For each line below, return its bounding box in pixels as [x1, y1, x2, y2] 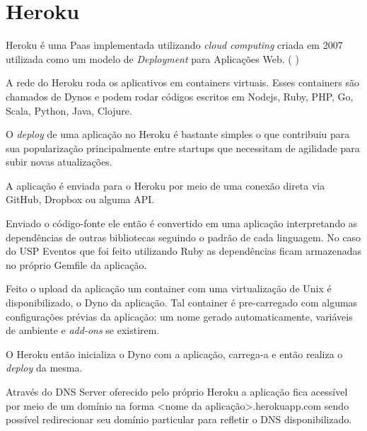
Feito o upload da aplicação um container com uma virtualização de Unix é [6, 281, 332, 296]
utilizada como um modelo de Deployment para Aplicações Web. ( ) [6, 51, 299, 66]
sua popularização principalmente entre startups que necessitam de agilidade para [6, 140, 360, 155]
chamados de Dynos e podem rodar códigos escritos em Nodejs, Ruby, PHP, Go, [6, 88, 354, 103]
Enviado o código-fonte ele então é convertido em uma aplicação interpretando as [6, 216, 358, 231]
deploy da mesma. [6, 360, 83, 375]
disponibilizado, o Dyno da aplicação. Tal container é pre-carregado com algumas [6, 295, 358, 310]
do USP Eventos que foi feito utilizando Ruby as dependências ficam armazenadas [6, 243, 361, 258]
